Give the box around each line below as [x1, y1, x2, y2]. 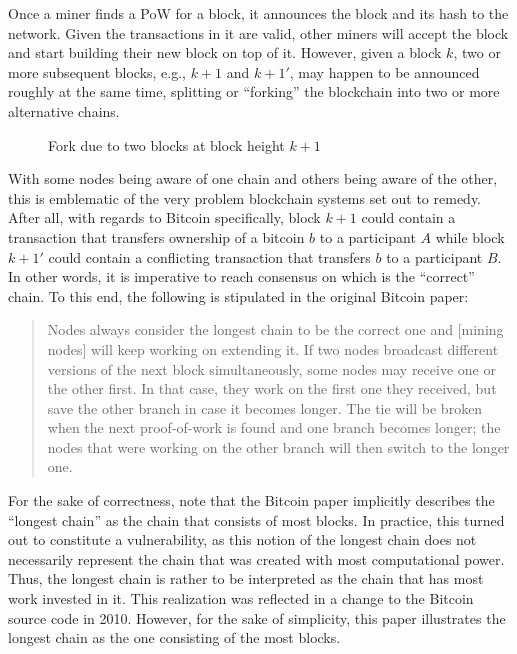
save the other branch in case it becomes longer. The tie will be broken [47, 397, 483, 418]
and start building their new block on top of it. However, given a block [8, 42, 442, 63]
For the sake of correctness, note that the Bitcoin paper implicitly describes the [8, 490, 495, 511]
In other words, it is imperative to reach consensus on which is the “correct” [8, 266, 475, 287]
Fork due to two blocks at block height [48, 134, 285, 155]
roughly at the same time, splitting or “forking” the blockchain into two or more [8, 81, 500, 102]
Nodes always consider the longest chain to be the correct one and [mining [47, 319, 504, 340]
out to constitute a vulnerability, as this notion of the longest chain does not [8, 529, 477, 550]
